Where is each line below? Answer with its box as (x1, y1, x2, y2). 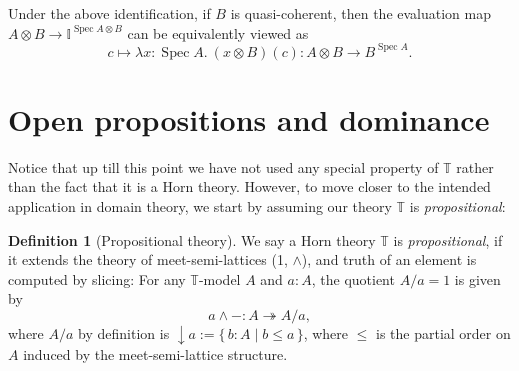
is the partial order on (375, 322, 511, 343)
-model (198, 268, 241, 289)
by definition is (78, 322, 170, 343)
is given (454, 268, 501, 289)
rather (456, 156, 494, 177)
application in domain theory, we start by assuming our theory (8, 196, 392, 216)
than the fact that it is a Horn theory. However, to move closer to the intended (8, 176, 491, 197)
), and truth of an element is (301, 249, 477, 270)
